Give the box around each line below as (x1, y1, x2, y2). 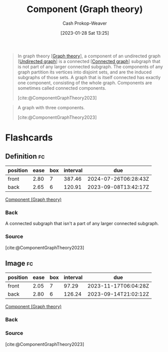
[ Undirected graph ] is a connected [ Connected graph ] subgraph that (17, 58, 160, 64)
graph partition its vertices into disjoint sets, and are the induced (17, 69, 152, 75)
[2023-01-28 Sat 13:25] (60, 30, 109, 36)
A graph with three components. (17, 104, 85, 110)
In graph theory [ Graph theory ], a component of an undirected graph (17, 53, 160, 59)
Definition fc (5, 152, 45, 161)
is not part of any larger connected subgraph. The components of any (17, 63, 163, 69)
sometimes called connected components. (17, 85, 106, 91)
